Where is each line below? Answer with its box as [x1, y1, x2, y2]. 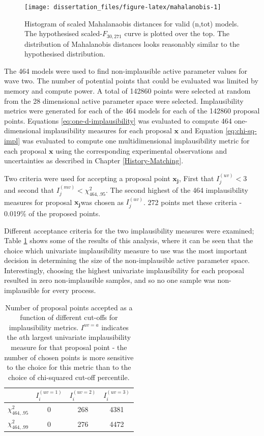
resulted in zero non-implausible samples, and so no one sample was [4, 275, 215, 285]
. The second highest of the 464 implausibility [106, 184, 248, 195]
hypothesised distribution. [24, 48, 105, 59]
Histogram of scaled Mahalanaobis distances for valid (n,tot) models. [24, 18, 239, 28]
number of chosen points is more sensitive [4, 352, 134, 362]
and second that [4, 184, 54, 195]
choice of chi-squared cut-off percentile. [8, 371, 130, 382]
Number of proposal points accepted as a [5, 302, 133, 312]
